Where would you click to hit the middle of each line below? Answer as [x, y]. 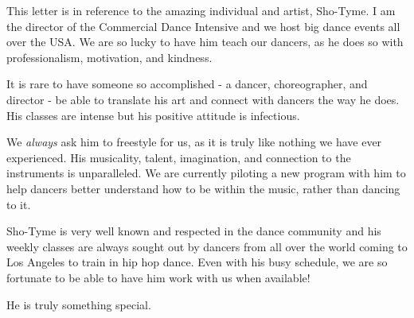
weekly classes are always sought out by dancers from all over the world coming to [207, 246]
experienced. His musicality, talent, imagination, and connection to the [179, 157]
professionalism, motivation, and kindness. [109, 57]
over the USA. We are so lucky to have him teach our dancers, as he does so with [205, 42]
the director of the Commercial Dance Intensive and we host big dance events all [203, 26]
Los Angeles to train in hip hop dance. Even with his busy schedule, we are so [197, 262]
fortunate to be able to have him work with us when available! [158, 277]
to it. [19, 204]
